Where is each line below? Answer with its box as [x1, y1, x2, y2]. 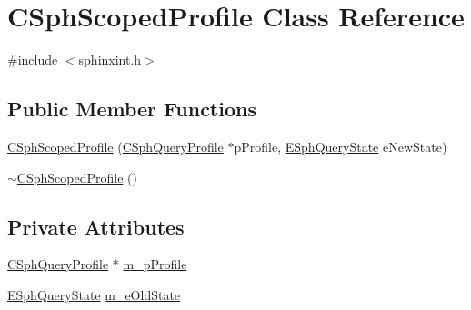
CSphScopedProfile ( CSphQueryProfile [7, 136, 224, 155]
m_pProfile [123, 255, 187, 274]
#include [7, 50, 58, 69]
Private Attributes [7, 212, 185, 240]
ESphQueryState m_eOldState [7, 285, 181, 304]
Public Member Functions [7, 95, 256, 123]
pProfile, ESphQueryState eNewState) [234, 136, 447, 155]
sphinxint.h [78, 50, 142, 69]
